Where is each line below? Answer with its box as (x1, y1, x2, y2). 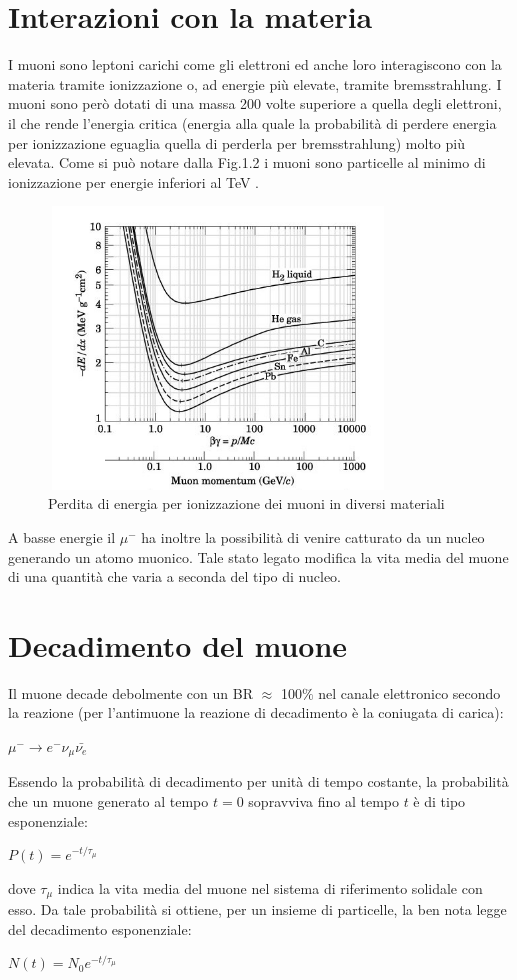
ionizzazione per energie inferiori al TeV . (8, 171, 260, 192)
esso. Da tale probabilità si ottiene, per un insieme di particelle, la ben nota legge (8, 899, 507, 920)
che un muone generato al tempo (8, 791, 209, 812)
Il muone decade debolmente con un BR (8, 682, 253, 703)
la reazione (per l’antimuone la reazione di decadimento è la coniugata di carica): (8, 702, 504, 723)
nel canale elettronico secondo (318, 682, 501, 703)
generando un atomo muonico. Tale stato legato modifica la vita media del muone (8, 546, 509, 567)
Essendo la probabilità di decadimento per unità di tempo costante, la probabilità (8, 771, 509, 792)
